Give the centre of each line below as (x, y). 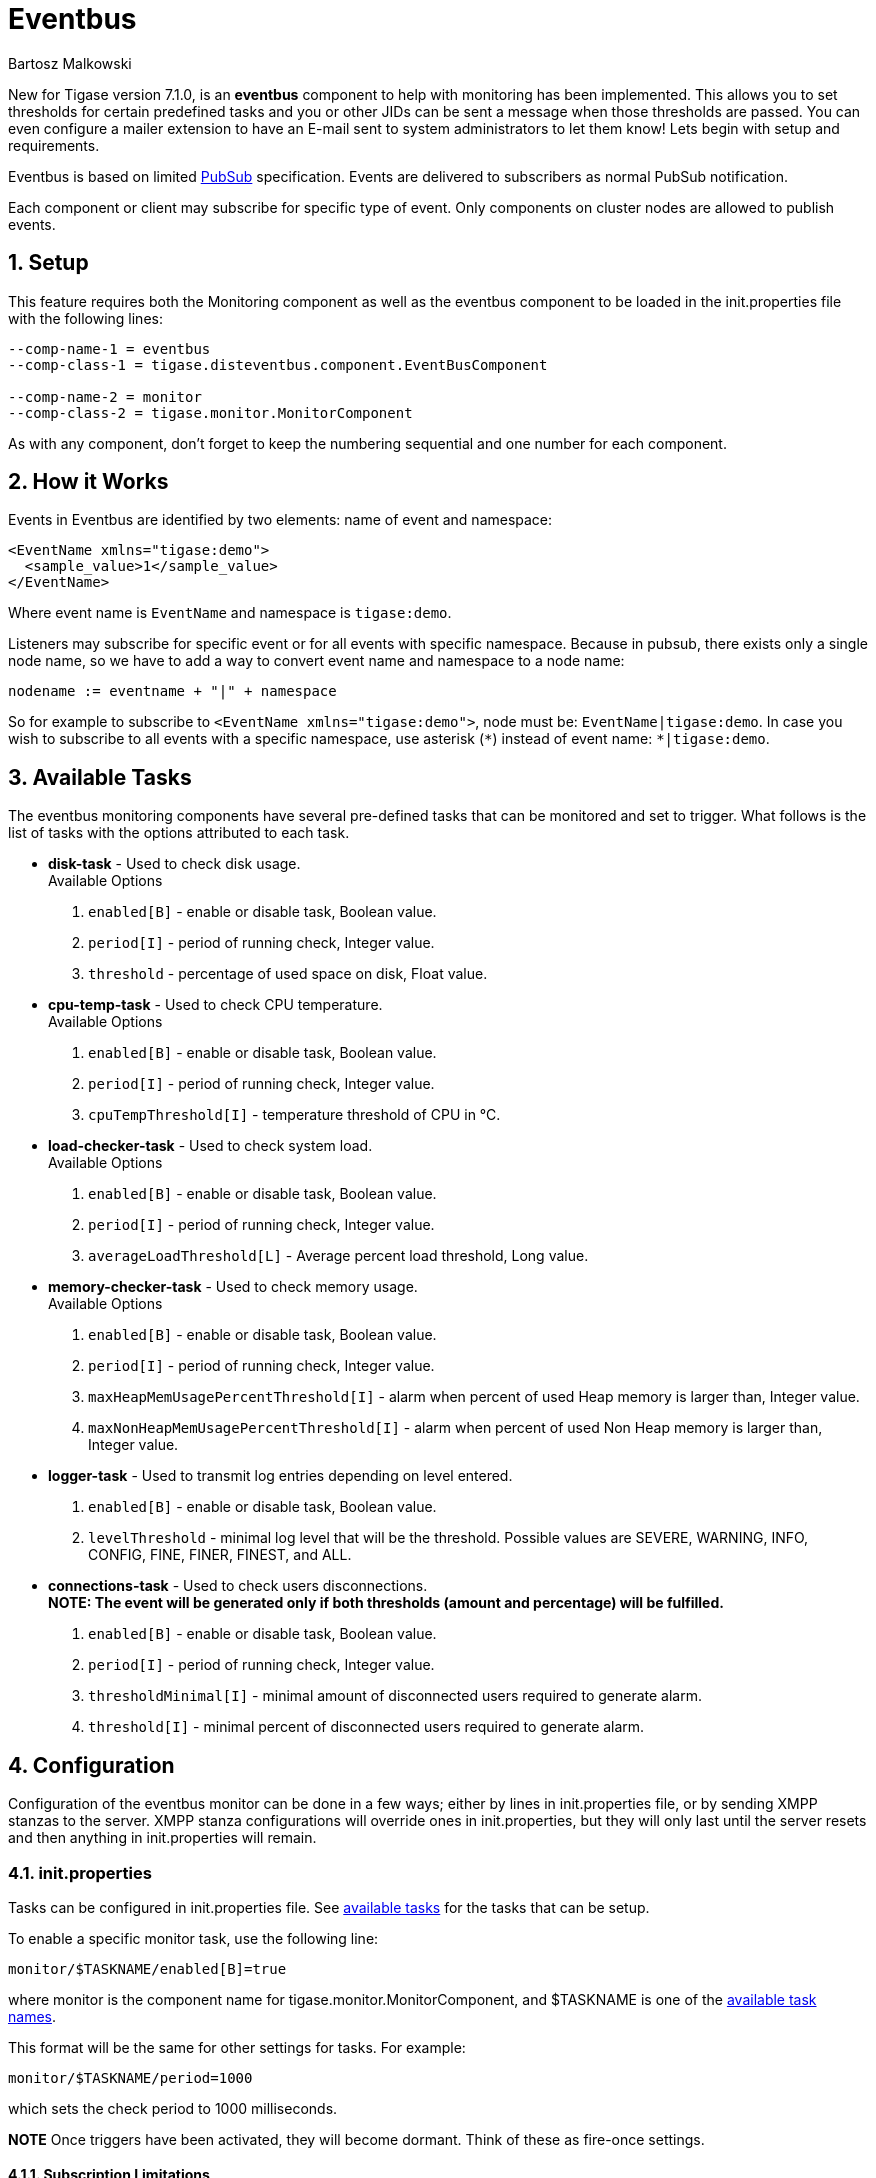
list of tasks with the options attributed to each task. (179, 833)
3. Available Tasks (100, 777)
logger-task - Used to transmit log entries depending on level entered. (280, 1476)
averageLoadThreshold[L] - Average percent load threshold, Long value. (338, 1256)
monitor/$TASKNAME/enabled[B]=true (147, 1968)
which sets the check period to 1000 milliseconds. (173, 2108)
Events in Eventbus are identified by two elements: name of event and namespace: (280, 520)
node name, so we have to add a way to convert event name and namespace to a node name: (316, 661)
